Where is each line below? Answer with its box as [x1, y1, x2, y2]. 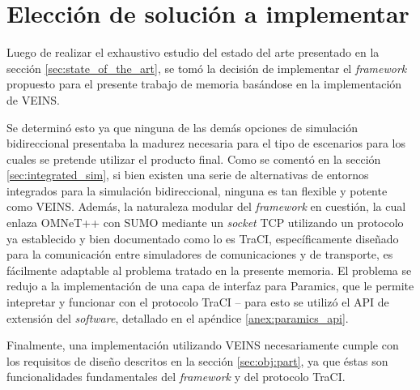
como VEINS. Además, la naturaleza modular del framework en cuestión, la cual [6, 198, 406, 215]
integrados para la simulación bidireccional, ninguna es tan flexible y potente [6, 182, 388, 199]
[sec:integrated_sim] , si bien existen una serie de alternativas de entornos [6, 166, 369, 183]
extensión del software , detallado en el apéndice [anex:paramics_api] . [6, 309, 349, 326]
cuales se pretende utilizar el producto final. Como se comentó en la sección [6, 150, 381, 167]
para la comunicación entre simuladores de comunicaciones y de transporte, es [6, 246, 393, 263]
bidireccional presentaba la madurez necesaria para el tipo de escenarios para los [6, 135, 405, 152]
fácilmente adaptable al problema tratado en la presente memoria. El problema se [6, 261, 412, 278]
